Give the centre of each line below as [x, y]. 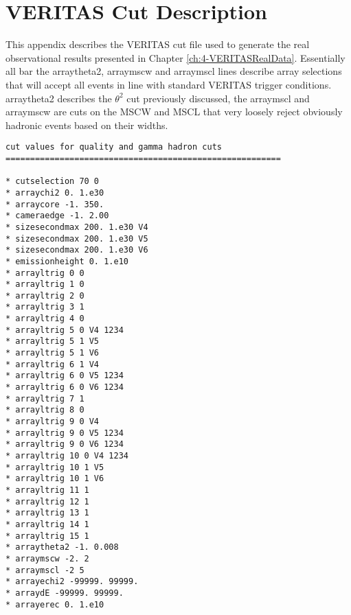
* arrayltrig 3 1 [45, 307]
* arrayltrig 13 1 [47, 513]
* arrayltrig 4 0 [45, 319]
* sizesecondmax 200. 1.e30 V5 [77, 239]
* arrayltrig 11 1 [47, 490]
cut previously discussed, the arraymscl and [218, 98]
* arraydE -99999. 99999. [65, 593]
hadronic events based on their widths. [87, 125]
